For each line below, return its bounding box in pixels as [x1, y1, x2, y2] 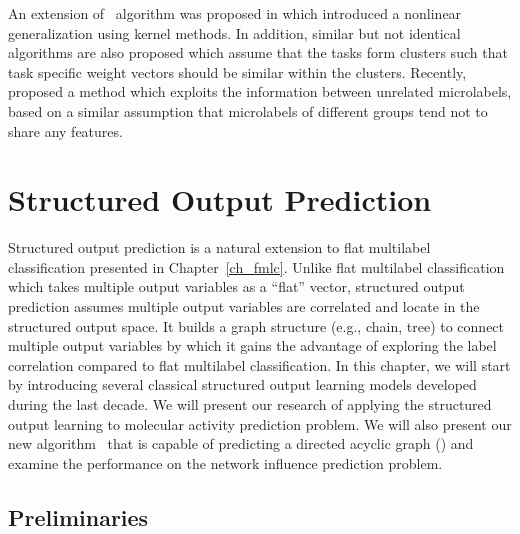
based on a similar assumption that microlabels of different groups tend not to [8, 100, 488, 121]
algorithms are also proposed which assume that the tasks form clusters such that [8, 42, 508, 63]
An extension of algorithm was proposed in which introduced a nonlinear [8, 3, 462, 23]
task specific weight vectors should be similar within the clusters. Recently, [8, 61, 467, 82]
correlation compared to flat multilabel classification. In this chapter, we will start [8, 354, 511, 375]
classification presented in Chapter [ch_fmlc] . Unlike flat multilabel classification [8, 256, 505, 277]
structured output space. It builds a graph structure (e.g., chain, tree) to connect [8, 315, 505, 336]
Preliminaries [8, 501, 149, 532]
